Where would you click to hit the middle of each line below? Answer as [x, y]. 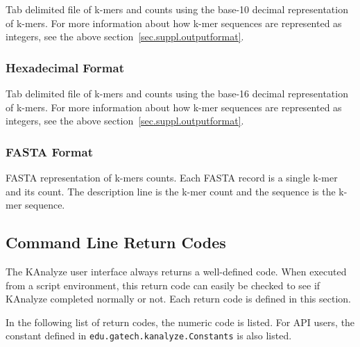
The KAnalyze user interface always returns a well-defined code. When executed [176, 271]
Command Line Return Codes [116, 242]
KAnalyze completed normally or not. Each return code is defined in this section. [178, 299]
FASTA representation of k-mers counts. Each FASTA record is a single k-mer [172, 177]
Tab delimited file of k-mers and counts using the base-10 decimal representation [177, 9]
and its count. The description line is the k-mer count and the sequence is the [171, 191]
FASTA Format [49, 151]
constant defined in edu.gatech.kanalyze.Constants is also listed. [149, 336]
